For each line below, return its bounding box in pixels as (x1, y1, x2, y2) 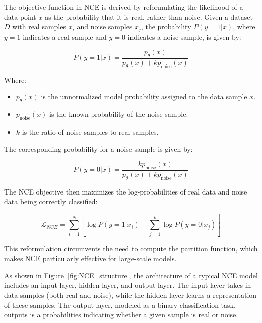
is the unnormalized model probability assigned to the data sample (41, 91, 247, 102)
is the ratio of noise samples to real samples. (22, 126, 159, 137)
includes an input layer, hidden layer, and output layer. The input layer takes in (4, 280, 251, 290)
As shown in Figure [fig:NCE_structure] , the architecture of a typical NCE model (4, 270, 258, 280)
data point (4, 11, 36, 22)
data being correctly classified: (4, 196, 98, 207)
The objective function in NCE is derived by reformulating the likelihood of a (4, 2, 243, 12)
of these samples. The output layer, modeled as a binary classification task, (4, 299, 236, 310)
